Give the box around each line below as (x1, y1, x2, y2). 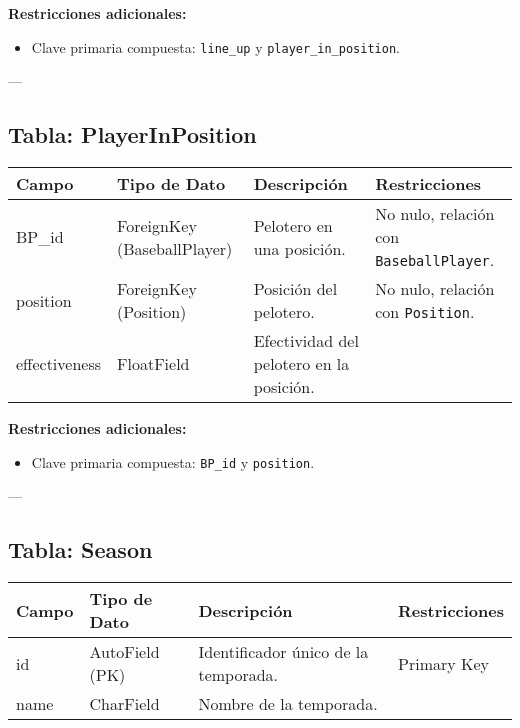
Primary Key (398, 651, 490, 675)
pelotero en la (253, 352, 350, 376)
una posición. (253, 236, 346, 260)
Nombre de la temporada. (198, 692, 378, 716)
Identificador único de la (198, 640, 369, 664)
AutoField (89, 640, 160, 664)
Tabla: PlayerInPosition (8, 119, 257, 150)
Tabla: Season (8, 534, 153, 565)
